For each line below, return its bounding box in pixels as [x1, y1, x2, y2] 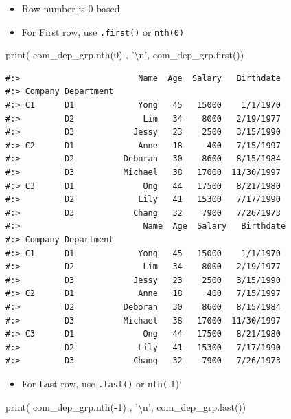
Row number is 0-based [21, 1, 120, 15]
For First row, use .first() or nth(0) [21, 24, 185, 38]
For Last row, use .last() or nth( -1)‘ [21, 376, 182, 390]
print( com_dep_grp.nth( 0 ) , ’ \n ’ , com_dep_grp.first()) [5, 47, 244, 62]
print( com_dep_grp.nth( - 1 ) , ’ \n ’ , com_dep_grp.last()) [5, 399, 246, 414]
